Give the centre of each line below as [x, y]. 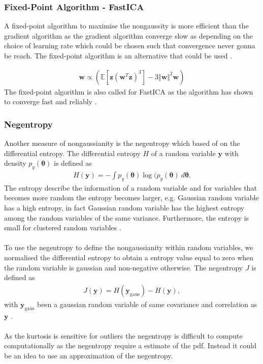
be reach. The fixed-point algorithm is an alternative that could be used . [118, 55]
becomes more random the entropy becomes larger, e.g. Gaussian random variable [131, 198]
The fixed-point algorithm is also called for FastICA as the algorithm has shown [129, 91]
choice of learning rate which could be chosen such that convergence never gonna [130, 45]
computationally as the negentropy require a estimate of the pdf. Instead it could [130, 345]
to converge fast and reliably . [51, 101]
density [15, 163]
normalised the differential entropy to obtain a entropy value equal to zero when [129, 257]
